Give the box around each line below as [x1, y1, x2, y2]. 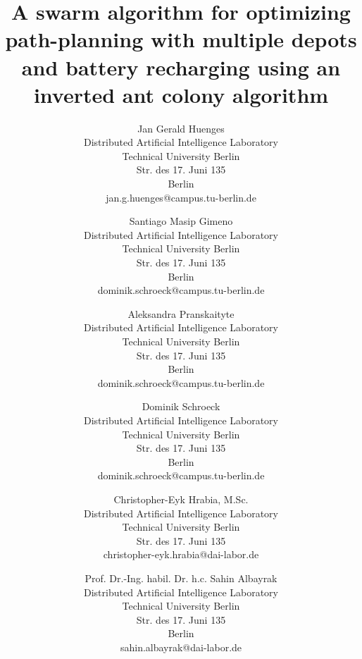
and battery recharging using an [21, 52, 341, 81]
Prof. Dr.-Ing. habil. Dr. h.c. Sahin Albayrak [85, 570, 277, 585]
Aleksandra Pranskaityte [127, 306, 235, 321]
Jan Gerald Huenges [137, 121, 225, 135]
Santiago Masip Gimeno [129, 214, 233, 228]
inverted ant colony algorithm [33, 80, 329, 109]
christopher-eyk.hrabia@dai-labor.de [103, 547, 259, 562]
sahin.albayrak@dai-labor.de [120, 639, 242, 654]
